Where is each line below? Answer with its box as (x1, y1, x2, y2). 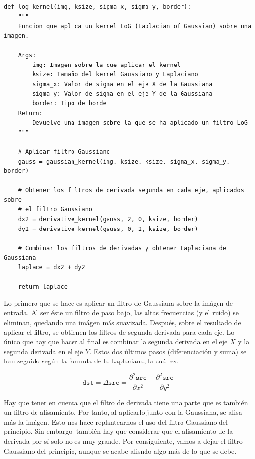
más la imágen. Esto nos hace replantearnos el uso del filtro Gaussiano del (4, 416, 228, 426)
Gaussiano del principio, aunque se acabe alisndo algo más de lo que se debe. (4, 445, 237, 456)
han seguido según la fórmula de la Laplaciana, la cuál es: (4, 356, 178, 366)
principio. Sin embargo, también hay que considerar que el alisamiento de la (4, 426, 233, 436)
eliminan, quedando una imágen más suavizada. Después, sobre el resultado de (4, 317, 241, 327)
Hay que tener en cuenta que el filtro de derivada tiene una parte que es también (4, 397, 248, 407)
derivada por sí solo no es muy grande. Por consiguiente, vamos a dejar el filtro (4, 435, 243, 446)
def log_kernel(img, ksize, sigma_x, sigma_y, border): (4, 3, 191, 10)
